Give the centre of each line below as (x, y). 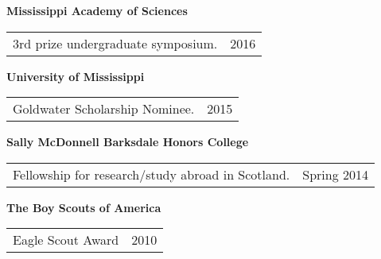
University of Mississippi (76, 76)
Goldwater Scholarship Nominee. (104, 109)
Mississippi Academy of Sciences (97, 10)
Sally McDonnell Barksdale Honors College (128, 142)
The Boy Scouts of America (84, 207)
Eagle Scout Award (66, 240)
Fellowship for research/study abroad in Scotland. (152, 174)
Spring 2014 (336, 174)
